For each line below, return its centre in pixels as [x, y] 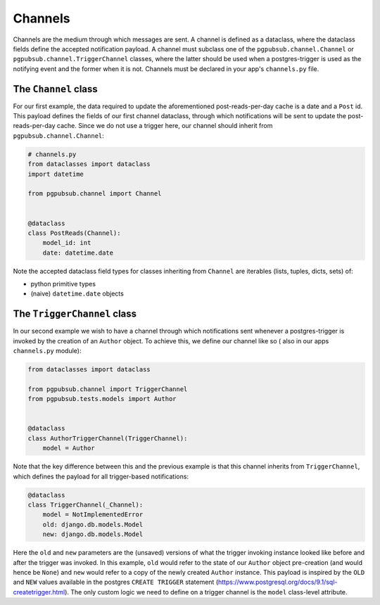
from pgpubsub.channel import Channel [95, 194]
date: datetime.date [78, 253]
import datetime [56, 174]
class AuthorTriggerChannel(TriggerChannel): [108, 438]
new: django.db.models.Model [93, 534]
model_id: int [67, 243]
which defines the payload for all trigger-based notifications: [101, 476]
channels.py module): [47, 351]
